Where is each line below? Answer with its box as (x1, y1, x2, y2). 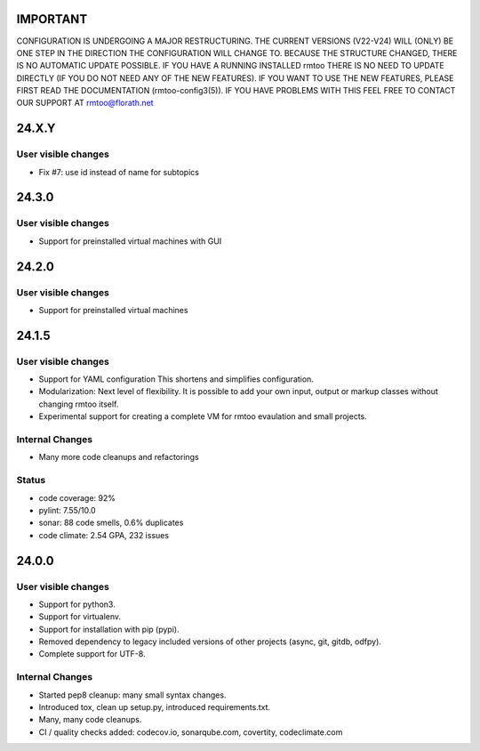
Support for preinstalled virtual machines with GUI (38, 236, 222, 246)
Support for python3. (38, 599, 116, 610)
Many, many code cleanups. (38, 715, 142, 725)
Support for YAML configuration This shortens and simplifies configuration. (38, 374, 315, 384)
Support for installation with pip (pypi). (38, 624, 180, 634)
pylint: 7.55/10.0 (38, 505, 97, 515)
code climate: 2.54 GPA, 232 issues (38, 529, 169, 540)
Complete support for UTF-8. (38, 649, 146, 659)
